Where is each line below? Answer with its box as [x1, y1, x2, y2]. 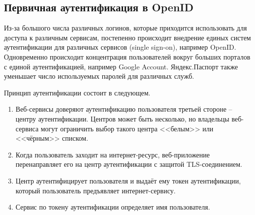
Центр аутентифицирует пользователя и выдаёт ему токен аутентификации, [15, 175, 241, 185]
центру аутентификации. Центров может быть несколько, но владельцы [15, 113, 229, 123]
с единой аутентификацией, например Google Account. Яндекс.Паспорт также [4, 61, 238, 71]
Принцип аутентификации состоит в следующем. [4, 87, 151, 97]
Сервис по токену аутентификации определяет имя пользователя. [15, 202, 210, 212]
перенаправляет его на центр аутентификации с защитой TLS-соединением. [15, 159, 242, 169]
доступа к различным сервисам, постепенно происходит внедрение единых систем [4, 32, 251, 42]
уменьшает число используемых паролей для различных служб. [4, 71, 194, 81]
